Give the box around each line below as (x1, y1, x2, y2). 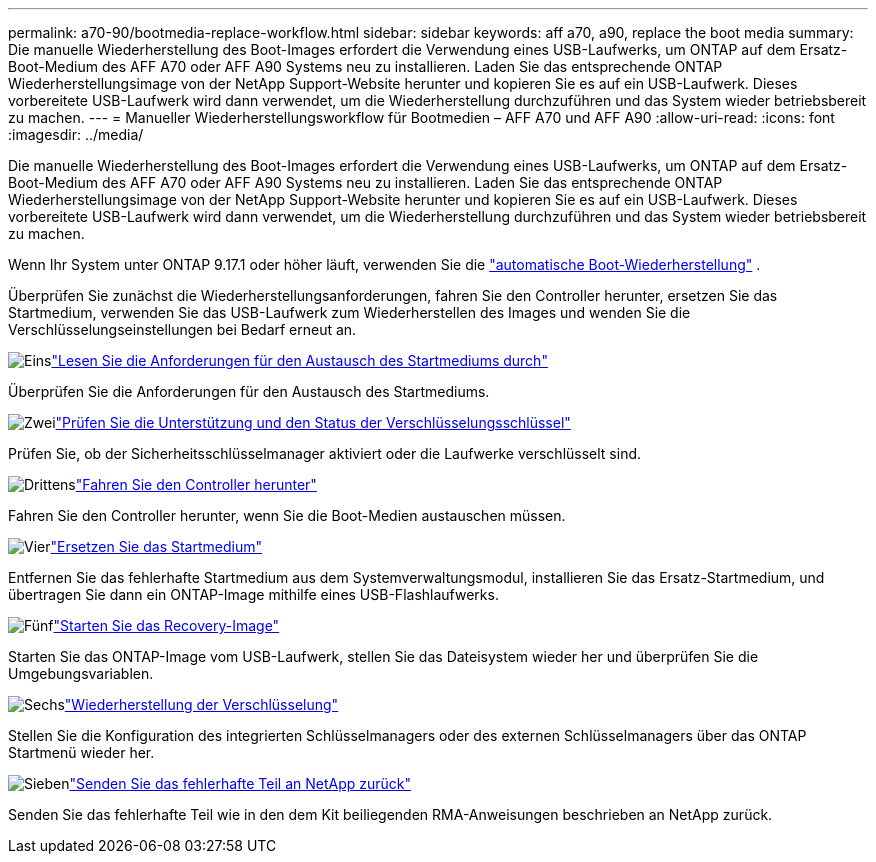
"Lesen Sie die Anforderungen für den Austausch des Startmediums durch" (51, 352, 548, 369)
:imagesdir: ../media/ (8, 126, 144, 143)
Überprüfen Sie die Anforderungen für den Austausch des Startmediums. (8, 383, 490, 400)
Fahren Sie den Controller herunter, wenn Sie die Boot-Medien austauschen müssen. (8, 507, 566, 524)
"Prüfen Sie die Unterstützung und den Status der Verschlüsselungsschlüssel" (55, 414, 571, 431)
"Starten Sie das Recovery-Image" (53, 617, 280, 634)
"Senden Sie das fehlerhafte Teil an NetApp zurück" (69, 775, 411, 792)
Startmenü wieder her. (8, 744, 155, 761)
